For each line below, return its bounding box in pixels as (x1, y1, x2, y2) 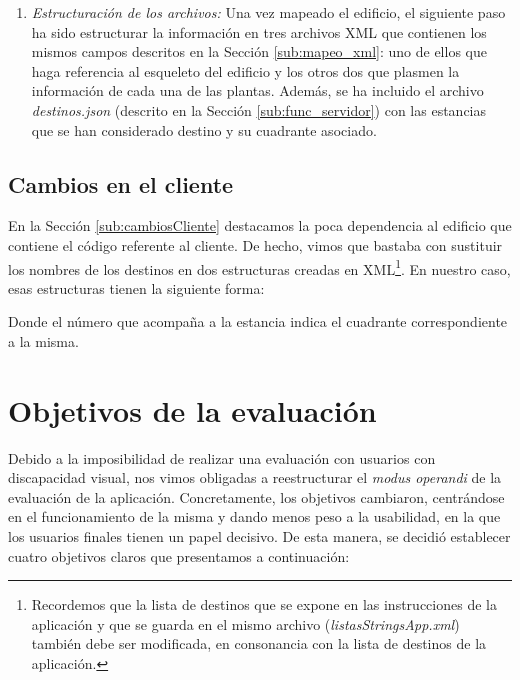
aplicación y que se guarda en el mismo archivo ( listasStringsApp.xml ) (31, 613, 460, 634)
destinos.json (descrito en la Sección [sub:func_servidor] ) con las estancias (31, 99, 487, 120)
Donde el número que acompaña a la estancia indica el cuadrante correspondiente (8, 311, 508, 332)
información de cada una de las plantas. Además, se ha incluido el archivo (31, 80, 484, 101)
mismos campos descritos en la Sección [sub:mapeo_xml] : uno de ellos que (31, 41, 487, 62)
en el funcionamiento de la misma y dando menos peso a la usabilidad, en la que (8, 506, 501, 527)
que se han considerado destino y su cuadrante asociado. (31, 119, 377, 140)
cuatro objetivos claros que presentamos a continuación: (8, 545, 350, 566)
